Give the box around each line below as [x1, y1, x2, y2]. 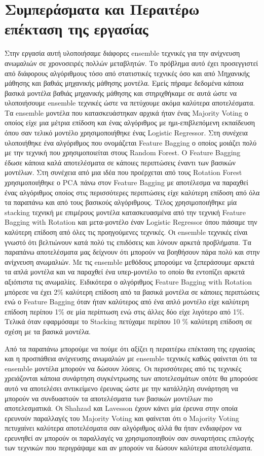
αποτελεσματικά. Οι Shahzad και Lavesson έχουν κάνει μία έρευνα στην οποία [5, 403, 238, 413]
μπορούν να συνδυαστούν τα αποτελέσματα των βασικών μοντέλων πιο [5, 393, 213, 403]
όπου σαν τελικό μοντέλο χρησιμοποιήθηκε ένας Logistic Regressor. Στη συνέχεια [5, 127, 248, 138]
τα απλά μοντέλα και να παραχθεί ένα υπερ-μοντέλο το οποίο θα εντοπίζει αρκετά [5, 266, 245, 277]
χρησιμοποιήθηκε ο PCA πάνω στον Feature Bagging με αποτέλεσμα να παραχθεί [5, 177, 248, 188]
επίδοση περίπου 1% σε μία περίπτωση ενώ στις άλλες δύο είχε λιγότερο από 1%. [5, 306, 245, 317]
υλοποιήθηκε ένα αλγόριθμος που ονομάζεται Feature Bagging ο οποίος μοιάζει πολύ [5, 137, 257, 148]
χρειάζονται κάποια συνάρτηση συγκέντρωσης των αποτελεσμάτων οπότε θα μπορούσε [5, 373, 258, 383]
